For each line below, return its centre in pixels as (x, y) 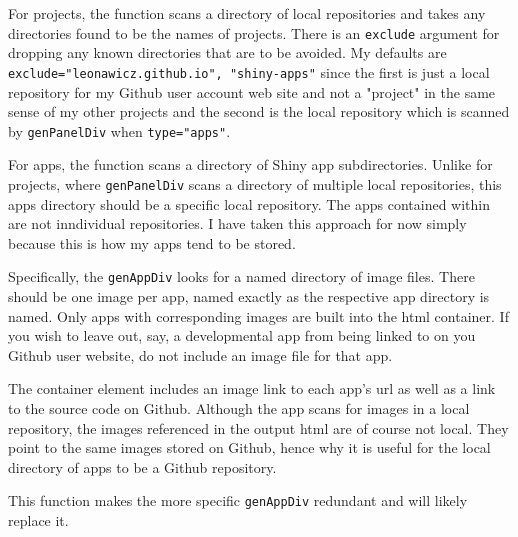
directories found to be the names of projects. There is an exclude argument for (254, 32)
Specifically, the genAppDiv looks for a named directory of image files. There (241, 276)
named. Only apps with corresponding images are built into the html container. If (258, 315)
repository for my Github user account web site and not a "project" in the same (252, 91)
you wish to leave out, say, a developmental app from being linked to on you (242, 335)
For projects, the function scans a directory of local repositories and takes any (247, 13)
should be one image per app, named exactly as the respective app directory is (249, 296)
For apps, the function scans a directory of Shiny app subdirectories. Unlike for (250, 164)
